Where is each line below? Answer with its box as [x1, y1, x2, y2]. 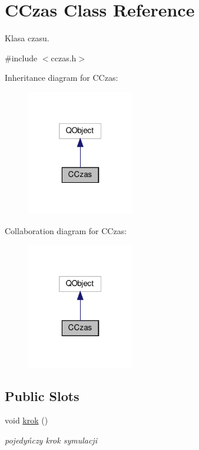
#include [5, 51, 38, 64]
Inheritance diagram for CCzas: [5, 71, 118, 84]
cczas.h [51, 51, 77, 64]
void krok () [5, 414, 48, 426]
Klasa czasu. [5, 32, 49, 44]
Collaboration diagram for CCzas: [5, 224, 127, 237]
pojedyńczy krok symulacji [5, 434, 97, 446]
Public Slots [5, 386, 79, 405]
